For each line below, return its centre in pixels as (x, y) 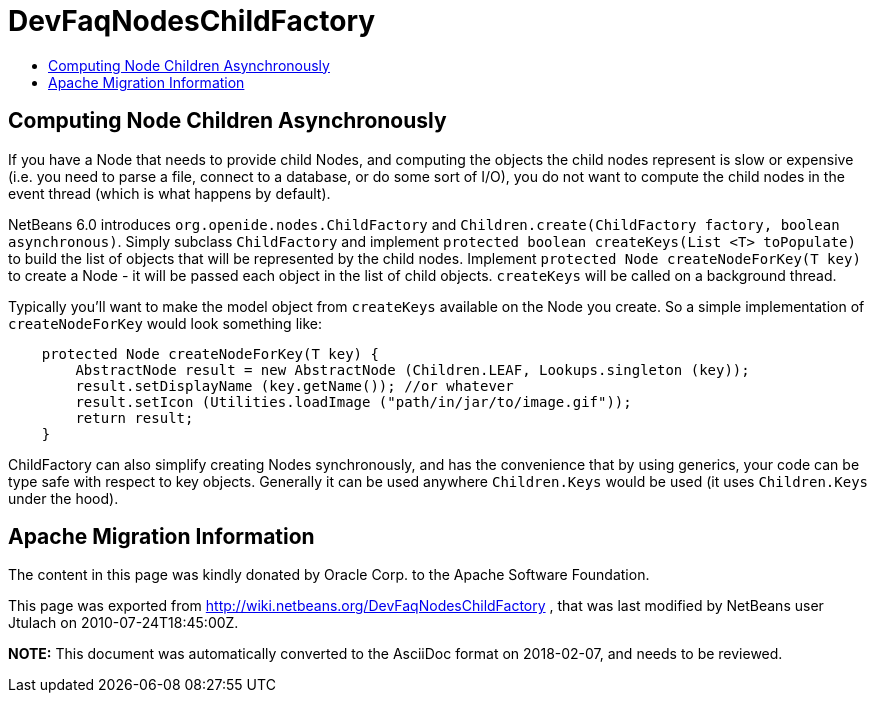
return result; (134, 417)
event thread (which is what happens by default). (169, 193)
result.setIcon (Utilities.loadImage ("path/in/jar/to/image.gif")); (353, 401)
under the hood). (63, 498)
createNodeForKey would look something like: (165, 323)
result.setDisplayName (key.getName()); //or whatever (294, 385)
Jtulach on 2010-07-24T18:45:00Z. (123, 623)
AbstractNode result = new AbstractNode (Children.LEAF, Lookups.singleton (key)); (412, 369)
